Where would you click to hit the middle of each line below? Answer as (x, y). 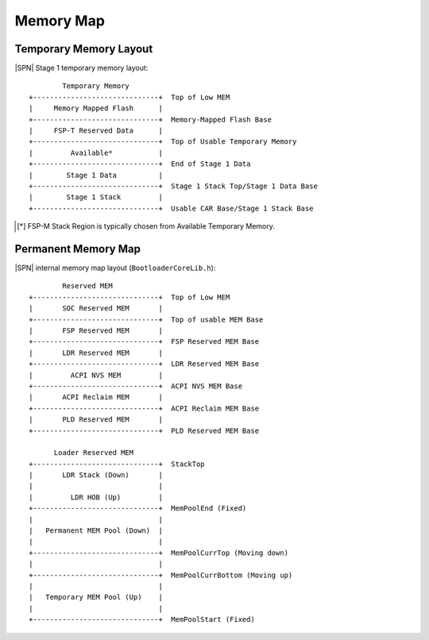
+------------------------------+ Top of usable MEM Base (146, 319)
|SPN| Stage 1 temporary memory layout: (81, 68)
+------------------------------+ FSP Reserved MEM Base (144, 342)
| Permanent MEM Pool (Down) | (96, 531)
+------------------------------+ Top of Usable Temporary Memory (163, 142)
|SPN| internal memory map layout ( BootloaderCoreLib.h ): (115, 268)
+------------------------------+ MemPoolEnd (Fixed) (138, 509)
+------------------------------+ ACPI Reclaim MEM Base (144, 408)
